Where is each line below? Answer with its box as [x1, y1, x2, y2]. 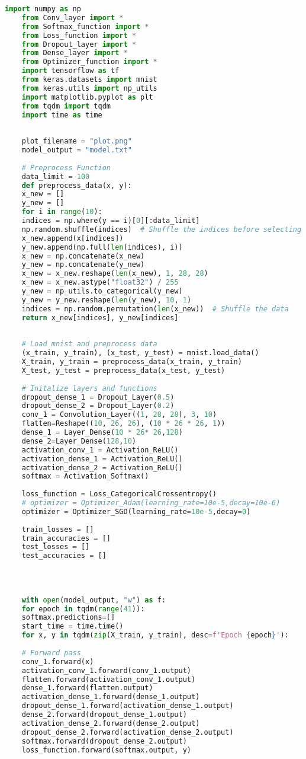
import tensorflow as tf [21, 66, 120, 75]
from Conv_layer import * [21, 13, 124, 22]
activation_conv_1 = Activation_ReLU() [21, 445, 179, 454]
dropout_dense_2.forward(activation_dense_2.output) [21, 728, 234, 736]
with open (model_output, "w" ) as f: [21, 595, 166, 604]
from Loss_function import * [21, 31, 136, 40]
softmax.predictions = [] [21, 613, 115, 622]
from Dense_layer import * [21, 49, 128, 58]
